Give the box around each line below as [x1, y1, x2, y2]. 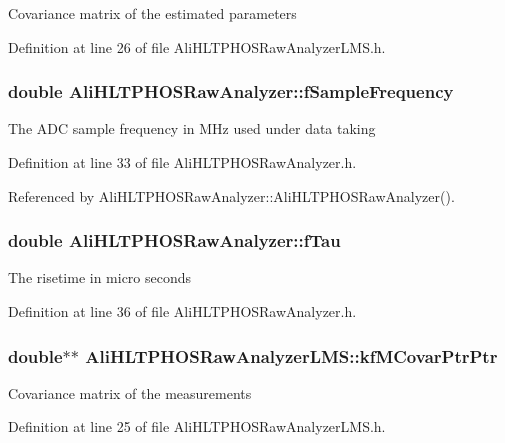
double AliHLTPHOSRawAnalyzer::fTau [8, 228, 341, 253]
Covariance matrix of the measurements [8, 382, 252, 403]
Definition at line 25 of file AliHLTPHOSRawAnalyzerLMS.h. [8, 416, 386, 437]
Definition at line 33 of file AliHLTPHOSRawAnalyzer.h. [8, 152, 357, 172]
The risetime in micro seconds [8, 267, 192, 288]
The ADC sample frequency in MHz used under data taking [8, 118, 376, 139]
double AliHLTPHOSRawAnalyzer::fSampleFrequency [8, 79, 454, 104]
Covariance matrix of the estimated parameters [8, 3, 297, 23]
